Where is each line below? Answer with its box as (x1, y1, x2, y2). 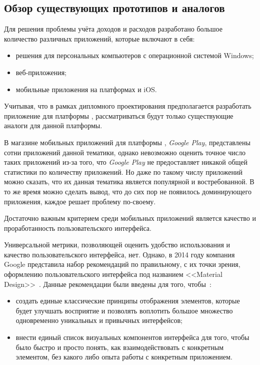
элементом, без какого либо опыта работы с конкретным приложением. (15, 351, 232, 362)
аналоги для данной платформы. (4, 120, 102, 131)
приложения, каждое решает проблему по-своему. (4, 196, 156, 206)
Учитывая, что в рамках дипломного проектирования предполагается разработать (4, 101, 251, 111)
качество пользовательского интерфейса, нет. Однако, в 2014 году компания (4, 249, 235, 259)
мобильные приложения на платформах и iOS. (15, 84, 157, 94)
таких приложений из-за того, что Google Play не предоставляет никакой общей (4, 157, 247, 167)
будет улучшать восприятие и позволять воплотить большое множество (15, 305, 233, 315)
